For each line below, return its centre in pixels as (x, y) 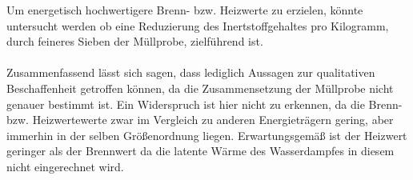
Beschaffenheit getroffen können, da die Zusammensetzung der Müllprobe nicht (200, 88)
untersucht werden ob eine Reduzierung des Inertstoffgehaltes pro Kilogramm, (198, 25)
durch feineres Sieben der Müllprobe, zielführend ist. (135, 41)
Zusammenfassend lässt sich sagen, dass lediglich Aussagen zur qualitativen (191, 72)
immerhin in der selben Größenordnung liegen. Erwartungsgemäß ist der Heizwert (207, 135)
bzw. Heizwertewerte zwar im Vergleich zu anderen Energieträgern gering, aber (200, 120)
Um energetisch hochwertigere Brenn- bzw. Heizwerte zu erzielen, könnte (185, 10)
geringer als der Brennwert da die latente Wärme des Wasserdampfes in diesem (200, 151)
